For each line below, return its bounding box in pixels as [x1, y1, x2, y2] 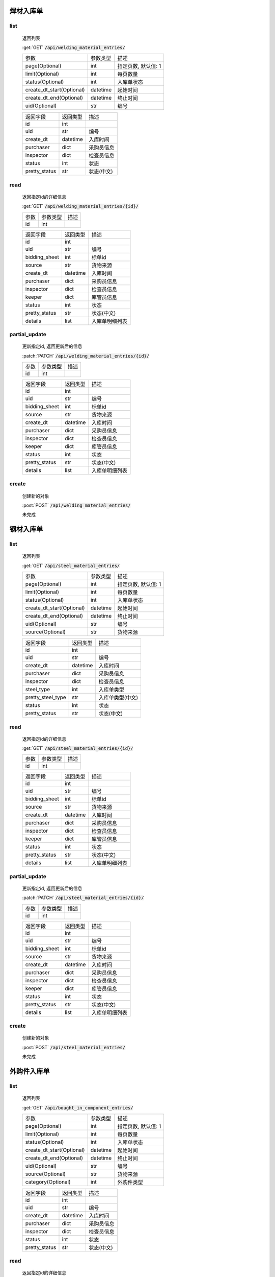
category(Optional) [25, 1178, 71, 1185]
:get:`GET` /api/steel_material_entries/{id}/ [22, 745, 133, 751]
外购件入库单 [9, 1067, 50, 1075]
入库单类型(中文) [98, 694, 139, 701]
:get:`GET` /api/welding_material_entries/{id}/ [22, 203, 139, 209]
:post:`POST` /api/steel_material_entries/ [22, 1044, 126, 1050]
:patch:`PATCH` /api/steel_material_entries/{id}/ [22, 894, 145, 901]
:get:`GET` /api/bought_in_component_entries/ [22, 1104, 133, 1110]
